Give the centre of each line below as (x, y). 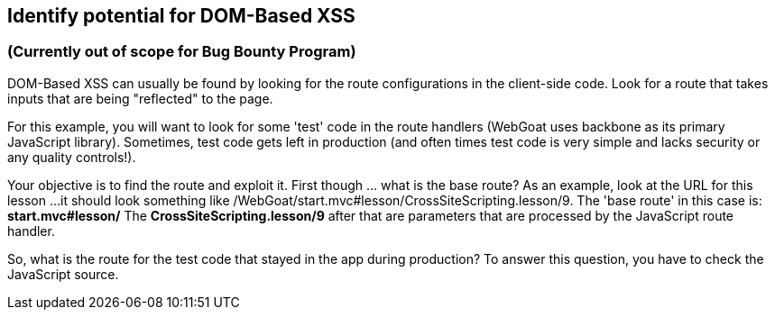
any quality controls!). (72, 157)
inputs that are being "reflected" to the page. (140, 98)
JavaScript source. (63, 274)
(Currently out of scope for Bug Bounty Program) (182, 52)
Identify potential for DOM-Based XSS (181, 16)
